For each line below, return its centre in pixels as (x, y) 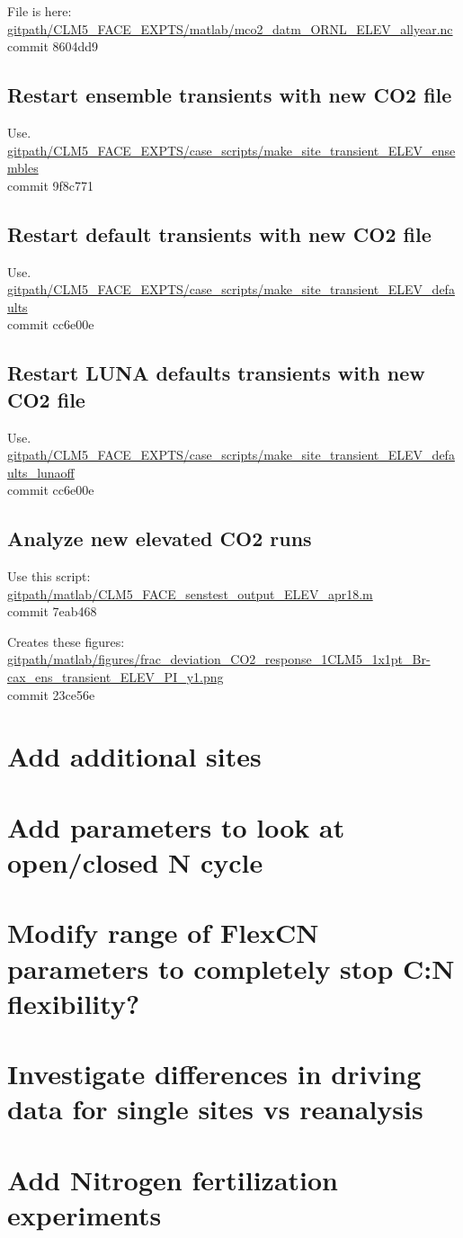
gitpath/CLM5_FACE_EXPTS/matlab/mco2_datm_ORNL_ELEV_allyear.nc (230, 28)
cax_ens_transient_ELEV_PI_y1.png (116, 677)
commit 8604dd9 (53, 46)
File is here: (40, 11)
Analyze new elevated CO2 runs (160, 538)
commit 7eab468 (52, 611)
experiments (85, 1214)
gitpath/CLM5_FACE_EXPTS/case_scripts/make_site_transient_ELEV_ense (231, 150)
